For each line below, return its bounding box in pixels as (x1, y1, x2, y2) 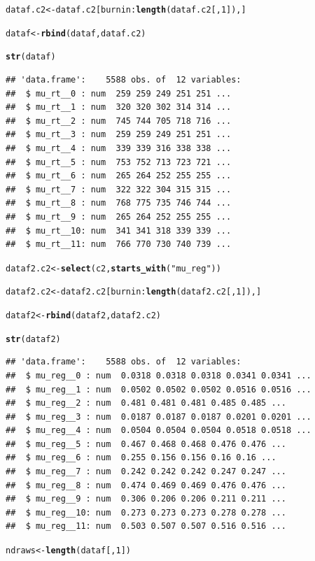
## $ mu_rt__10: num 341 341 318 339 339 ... (6, 225, 232, 236)
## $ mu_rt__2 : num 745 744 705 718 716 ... (6, 115, 232, 126)
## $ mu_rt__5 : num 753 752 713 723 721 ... (6, 157, 232, 167)
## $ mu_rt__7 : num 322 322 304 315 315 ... (6, 184, 232, 194)
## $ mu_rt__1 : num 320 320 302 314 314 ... (6, 102, 232, 113)
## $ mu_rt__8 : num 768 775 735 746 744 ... (6, 198, 232, 208)
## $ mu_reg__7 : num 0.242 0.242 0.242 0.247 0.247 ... (6, 467, 286, 477)
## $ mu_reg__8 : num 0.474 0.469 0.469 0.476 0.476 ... (6, 480, 286, 490)
